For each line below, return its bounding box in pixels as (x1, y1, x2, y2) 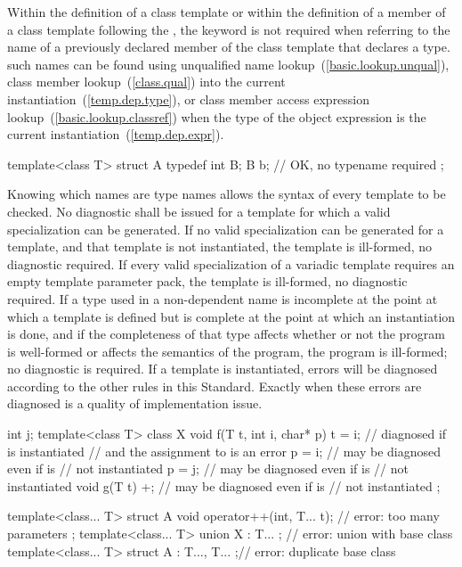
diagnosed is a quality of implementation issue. (7, 394, 263, 413)
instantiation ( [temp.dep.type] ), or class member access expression (7, 89, 370, 108)
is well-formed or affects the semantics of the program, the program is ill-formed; (7, 341, 448, 360)
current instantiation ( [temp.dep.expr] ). (7, 125, 224, 144)
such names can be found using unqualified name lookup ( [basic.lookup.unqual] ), (7, 54, 450, 73)
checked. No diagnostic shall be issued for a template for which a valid (7, 201, 391, 220)
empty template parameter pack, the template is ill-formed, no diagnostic (7, 272, 408, 291)
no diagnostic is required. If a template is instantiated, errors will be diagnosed (7, 359, 438, 378)
